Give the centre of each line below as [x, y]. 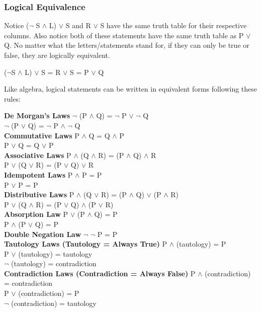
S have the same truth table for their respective [173, 25]
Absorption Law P [36, 214]
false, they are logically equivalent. [57, 55]
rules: [12, 98]
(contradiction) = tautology [54, 303]
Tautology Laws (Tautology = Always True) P [85, 244]
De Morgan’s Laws [37, 115]
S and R [78, 25]
